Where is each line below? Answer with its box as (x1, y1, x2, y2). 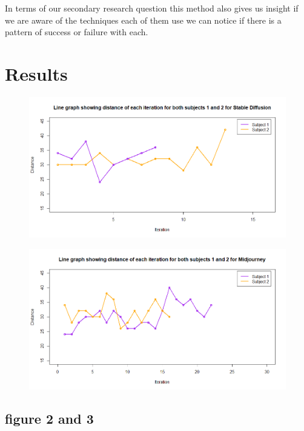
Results (5, 61, 68, 86)
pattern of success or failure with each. (5, 25, 148, 38)
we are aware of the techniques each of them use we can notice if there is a (5, 13, 282, 26)
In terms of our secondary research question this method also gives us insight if (5, 2, 299, 14)
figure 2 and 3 (5, 409, 94, 428)
